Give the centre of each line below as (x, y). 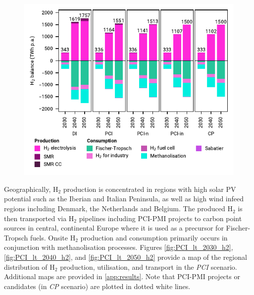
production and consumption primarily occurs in (154, 237)
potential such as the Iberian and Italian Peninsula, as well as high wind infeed (124, 199)
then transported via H (39, 218)
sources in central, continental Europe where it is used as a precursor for (114, 228)
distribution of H (29, 266)
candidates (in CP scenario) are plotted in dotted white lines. (97, 286)
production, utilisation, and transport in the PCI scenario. (149, 266)
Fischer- (238, 228)
